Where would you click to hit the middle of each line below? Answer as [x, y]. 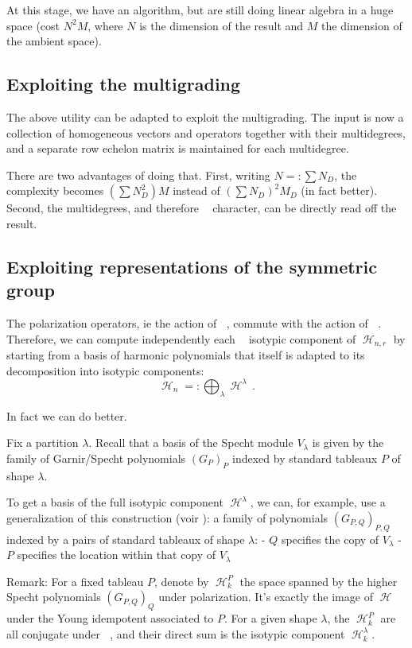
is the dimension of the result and [222, 25]
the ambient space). [54, 41]
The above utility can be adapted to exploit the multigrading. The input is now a [205, 116]
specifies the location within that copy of [117, 555]
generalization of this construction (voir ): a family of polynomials [167, 517]
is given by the [348, 442]
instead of [196, 190]
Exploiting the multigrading [124, 84]
